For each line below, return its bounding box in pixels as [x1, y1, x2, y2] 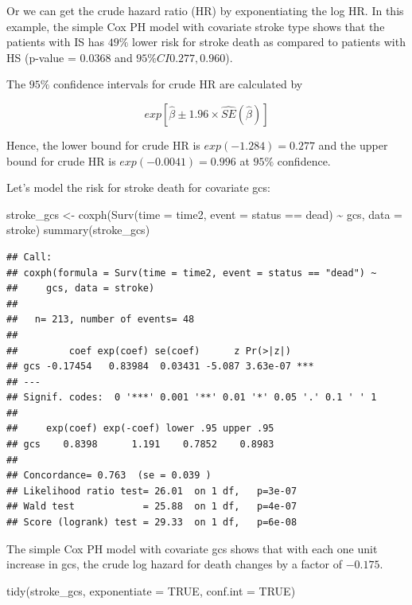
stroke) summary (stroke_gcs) [6, 221, 150, 238]
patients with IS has [6, 33, 105, 50]
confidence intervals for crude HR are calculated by [53, 76, 303, 92]
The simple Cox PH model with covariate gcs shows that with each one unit [6, 540, 378, 556]
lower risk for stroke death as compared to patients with [132, 33, 406, 50]
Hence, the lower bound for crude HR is [6, 136, 200, 153]
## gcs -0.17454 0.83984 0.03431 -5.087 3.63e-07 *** [6, 361, 314, 373]
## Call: [6, 251, 52, 263]
